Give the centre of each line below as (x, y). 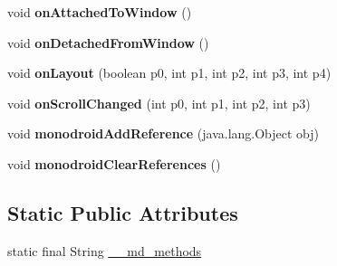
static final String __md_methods (105, 250)
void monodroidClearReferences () (114, 163)
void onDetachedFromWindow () (108, 42)
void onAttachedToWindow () (100, 12)
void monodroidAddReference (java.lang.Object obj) (164, 133)
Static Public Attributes (123, 212)
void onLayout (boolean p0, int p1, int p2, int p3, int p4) (169, 73)
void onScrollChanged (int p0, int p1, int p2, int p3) (159, 103)
